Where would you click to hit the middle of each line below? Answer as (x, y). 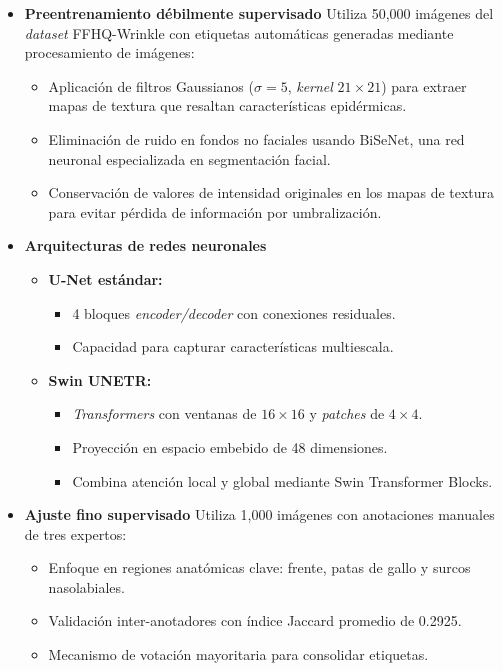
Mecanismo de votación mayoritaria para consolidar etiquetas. (238, 654)
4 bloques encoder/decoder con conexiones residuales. (234, 312)
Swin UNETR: (100, 379)
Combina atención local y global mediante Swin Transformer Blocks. (282, 480)
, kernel (310, 85)
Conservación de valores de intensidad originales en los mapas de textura (271, 192)
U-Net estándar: (105, 278)
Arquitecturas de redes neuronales (145, 245)
